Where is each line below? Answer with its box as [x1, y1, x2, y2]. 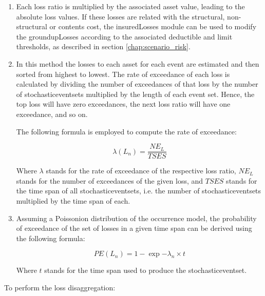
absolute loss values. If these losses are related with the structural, [16, 11, 225, 22]
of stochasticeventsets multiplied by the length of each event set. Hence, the [16, 88, 255, 99]
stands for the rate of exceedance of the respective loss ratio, [46, 165, 236, 176]
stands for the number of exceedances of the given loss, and [16, 175, 203, 186]
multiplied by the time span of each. [16, 195, 130, 206]
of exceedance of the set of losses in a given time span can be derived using [16, 223, 252, 233]
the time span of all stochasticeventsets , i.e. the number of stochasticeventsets [16, 185, 261, 196]
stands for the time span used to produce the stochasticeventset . [44, 265, 247, 275]
